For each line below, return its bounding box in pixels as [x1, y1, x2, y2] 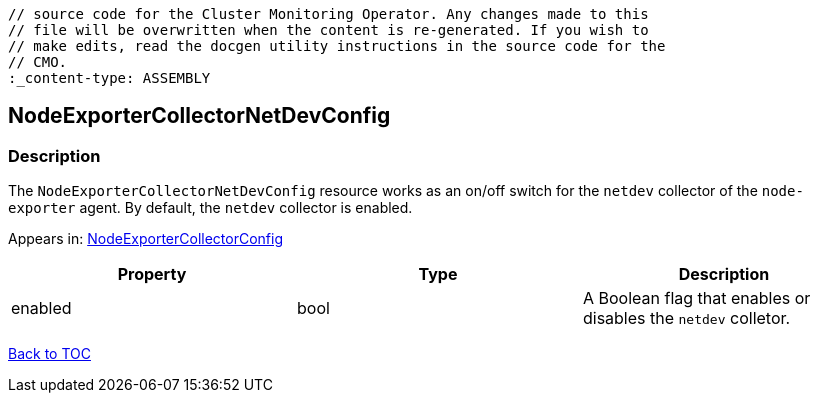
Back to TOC [8, 345, 91, 363]
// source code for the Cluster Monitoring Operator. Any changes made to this [8, 6, 649, 22]
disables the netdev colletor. [582, 308, 791, 329]
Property [117, 264, 187, 285]
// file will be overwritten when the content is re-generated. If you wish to [8, 22, 649, 38]
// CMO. [8, 54, 68, 70]
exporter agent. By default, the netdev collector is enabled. [8, 199, 413, 217]
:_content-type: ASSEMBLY [8, 70, 211, 86]
